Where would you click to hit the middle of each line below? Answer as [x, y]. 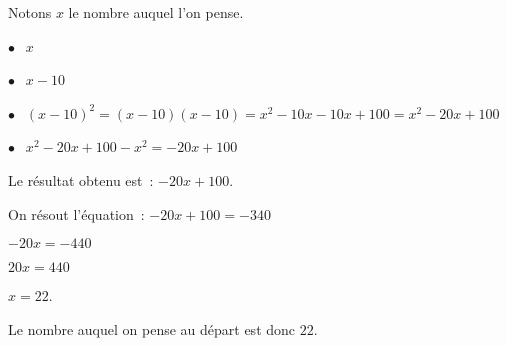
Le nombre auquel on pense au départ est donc [152, 328]
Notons [30, 12]
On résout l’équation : [76, 213]
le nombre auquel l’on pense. [156, 12]
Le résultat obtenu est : [81, 179]
